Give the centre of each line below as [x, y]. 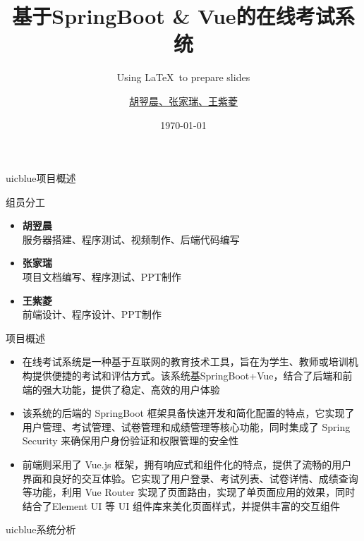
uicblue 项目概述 [41, 178]
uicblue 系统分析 [41, 529]
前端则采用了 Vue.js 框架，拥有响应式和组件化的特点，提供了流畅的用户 [187, 464]
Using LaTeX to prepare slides [183, 77]
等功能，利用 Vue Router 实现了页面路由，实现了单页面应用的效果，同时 [189, 492]
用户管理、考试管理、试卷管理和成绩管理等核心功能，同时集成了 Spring [186, 426]
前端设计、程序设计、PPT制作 [92, 314]
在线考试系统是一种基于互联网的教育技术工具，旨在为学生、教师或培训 [185, 361]
